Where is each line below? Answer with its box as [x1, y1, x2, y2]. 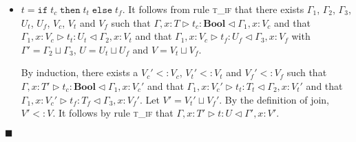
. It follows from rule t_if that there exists [122, 2, 304, 16]
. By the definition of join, [219, 92, 329, 106]
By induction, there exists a [21, 65, 138, 80]
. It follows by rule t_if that [52, 106, 174, 120]
